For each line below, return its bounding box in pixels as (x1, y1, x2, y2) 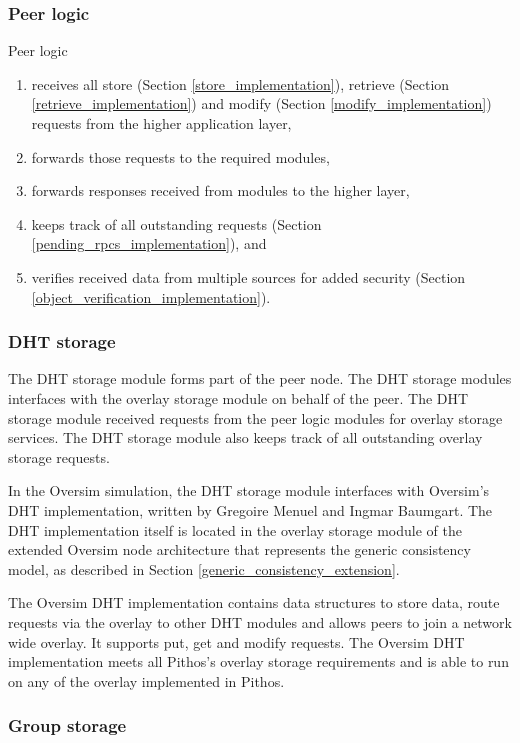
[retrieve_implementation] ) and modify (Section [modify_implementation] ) (31, 93, 492, 114)
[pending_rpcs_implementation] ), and (31, 233, 267, 254)
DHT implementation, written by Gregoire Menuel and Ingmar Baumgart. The (8, 499, 493, 520)
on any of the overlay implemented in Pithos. (8, 670, 285, 691)
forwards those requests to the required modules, (31, 146, 330, 167)
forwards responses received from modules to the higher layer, (31, 180, 410, 201)
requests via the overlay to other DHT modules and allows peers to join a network (8, 611, 512, 632)
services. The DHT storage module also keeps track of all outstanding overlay (8, 427, 483, 448)
